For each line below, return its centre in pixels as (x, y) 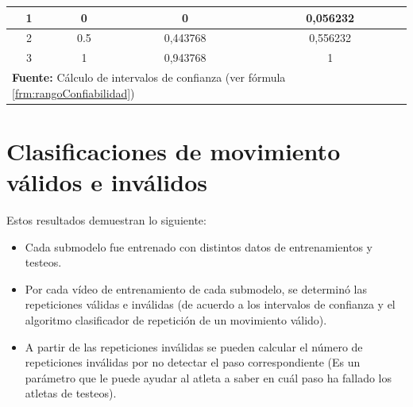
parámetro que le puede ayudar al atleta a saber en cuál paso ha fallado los (208, 377)
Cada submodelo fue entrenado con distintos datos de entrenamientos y (199, 246)
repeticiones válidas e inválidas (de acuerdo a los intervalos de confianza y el (210, 304)
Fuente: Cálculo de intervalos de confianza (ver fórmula (149, 77)
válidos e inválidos (107, 182)
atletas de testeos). (71, 393)
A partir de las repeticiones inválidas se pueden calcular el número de (194, 346)
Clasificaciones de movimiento (174, 150)
